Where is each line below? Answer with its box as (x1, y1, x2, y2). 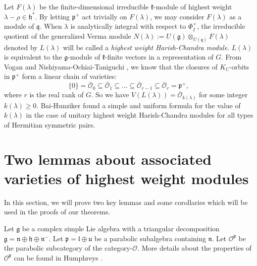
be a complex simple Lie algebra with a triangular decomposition (22, 223, 220, 234)
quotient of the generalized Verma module (4, 30, 131, 41)
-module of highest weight (154, 1, 232, 11)
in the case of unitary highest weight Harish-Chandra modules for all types (26, 110, 254, 120)
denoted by (4, 42, 38, 52)
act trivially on (82, 11, 127, 21)
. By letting (35, 11, 70, 21)
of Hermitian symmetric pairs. (4, 119, 96, 130)
